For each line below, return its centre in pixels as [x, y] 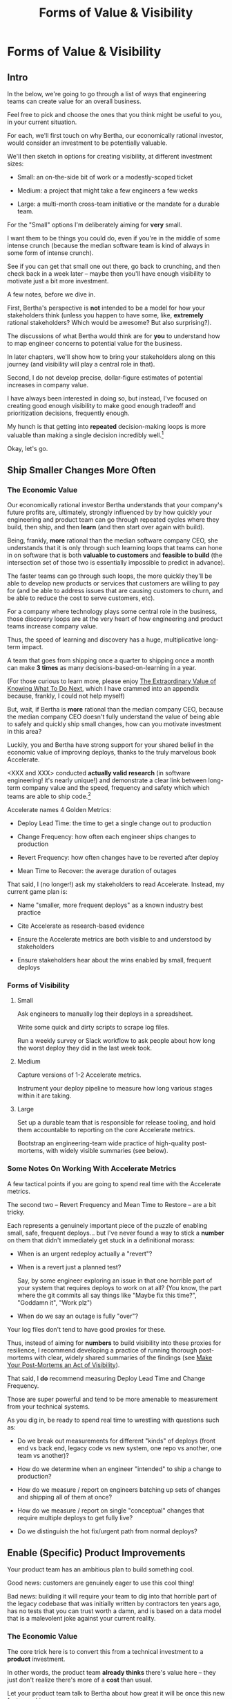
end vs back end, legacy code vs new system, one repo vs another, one [119, 1448]
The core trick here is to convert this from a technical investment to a [105, 1651]
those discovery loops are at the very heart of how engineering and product [115, 619]
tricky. [16, 1212]
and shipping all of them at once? [65, 1497]
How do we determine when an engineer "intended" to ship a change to [119, 1469]
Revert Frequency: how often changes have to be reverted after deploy [118, 857]
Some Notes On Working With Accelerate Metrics [92, 1169]
